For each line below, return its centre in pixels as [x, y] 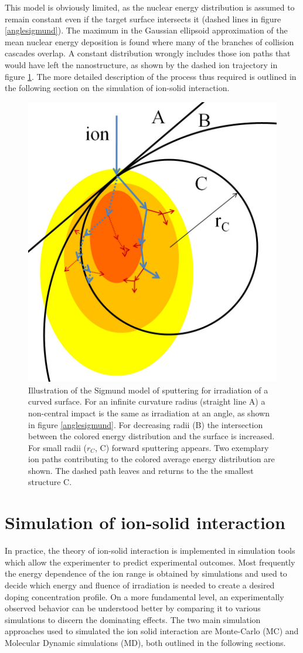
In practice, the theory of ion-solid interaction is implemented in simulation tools [150, 551]
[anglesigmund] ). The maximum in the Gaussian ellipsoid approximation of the [146, 30]
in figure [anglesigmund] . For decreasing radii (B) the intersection [146, 424]
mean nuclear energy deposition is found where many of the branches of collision [149, 41]
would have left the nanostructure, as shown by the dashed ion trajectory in [141, 64]
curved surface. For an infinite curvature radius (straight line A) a [147, 401]
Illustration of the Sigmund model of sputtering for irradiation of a [148, 390]
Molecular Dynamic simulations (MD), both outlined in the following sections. [145, 642]
